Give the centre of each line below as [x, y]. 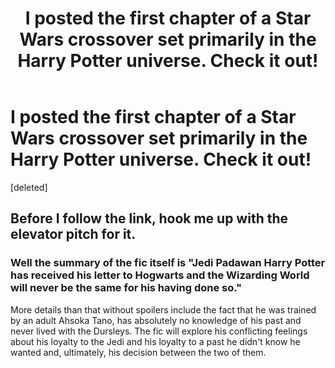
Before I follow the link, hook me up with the [149, 218]
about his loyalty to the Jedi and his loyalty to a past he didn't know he [155, 341]
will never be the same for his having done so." [126, 288]
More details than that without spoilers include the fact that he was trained [163, 309]
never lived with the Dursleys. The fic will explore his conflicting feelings [159, 331]
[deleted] [29, 187]
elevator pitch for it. [73, 234]
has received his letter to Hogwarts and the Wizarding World [160, 275]
